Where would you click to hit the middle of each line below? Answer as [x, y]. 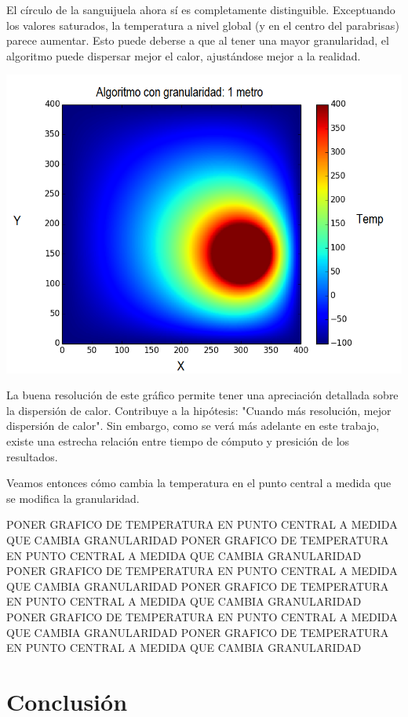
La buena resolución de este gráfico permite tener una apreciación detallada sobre [202, 395]
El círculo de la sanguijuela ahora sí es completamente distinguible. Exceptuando [201, 9]
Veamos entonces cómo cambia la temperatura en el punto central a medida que [199, 483]
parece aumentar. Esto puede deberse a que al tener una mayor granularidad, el [198, 40]
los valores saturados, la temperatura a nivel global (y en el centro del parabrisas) [203, 25]
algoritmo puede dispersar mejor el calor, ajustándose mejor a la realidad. [184, 55]
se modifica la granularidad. [73, 498]
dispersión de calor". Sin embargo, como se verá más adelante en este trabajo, [193, 426]
